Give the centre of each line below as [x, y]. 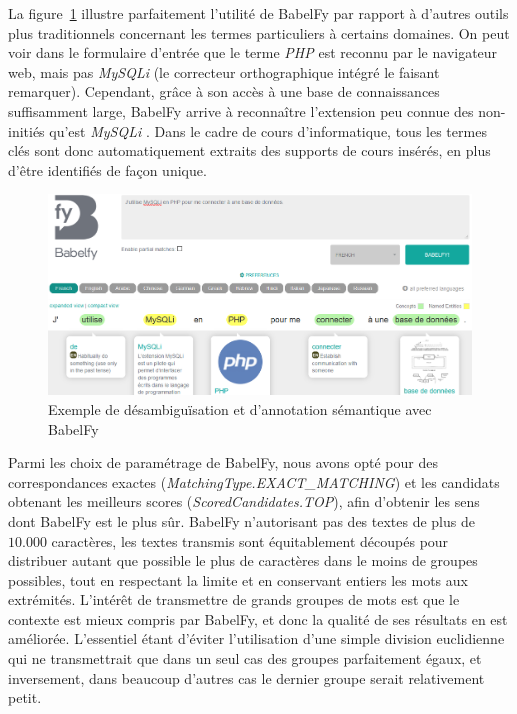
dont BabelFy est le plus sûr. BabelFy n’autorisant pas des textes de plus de [241, 520]
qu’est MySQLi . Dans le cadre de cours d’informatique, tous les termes [268, 130]
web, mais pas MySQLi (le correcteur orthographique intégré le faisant [224, 71]
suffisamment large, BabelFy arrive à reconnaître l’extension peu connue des [241, 110]
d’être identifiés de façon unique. [107, 169]
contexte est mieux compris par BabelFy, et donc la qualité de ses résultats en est [258, 618]
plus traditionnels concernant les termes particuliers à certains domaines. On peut [259, 32]
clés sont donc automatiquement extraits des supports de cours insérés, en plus [249, 150]
